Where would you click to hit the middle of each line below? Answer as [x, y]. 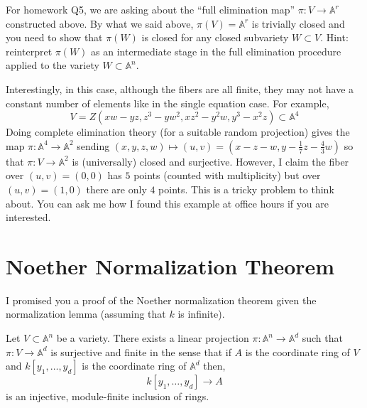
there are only [116, 189]
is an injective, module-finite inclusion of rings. [108, 396]
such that [322, 338]
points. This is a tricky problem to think [246, 189]
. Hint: [334, 37]
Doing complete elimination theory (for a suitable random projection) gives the [178, 132]
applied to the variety [53, 65]
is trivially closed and [298, 23]
